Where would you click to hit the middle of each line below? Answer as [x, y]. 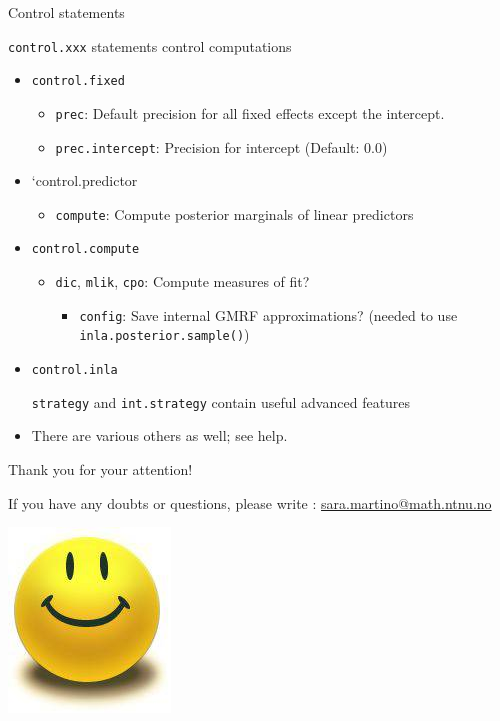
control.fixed [78, 81]
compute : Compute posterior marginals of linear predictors [234, 213]
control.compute [85, 249]
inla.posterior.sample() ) [164, 334]
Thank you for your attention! [100, 469]
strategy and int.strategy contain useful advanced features [221, 401]
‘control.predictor [84, 180]
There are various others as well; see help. [159, 435]
